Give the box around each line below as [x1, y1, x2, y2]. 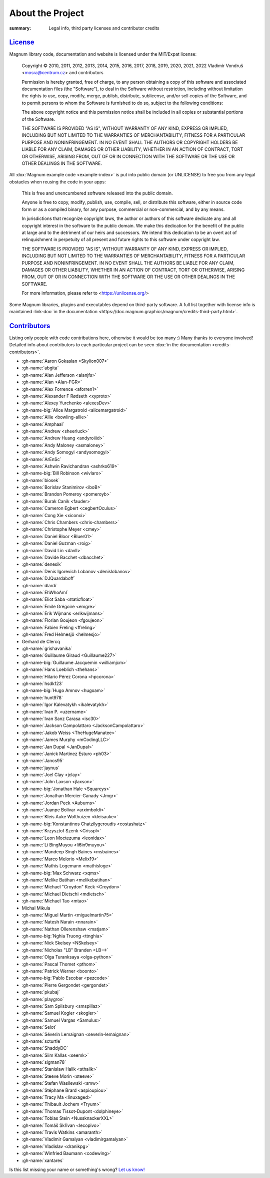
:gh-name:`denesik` [21, 561, 62, 567]
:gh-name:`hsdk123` [21, 680, 63, 686]
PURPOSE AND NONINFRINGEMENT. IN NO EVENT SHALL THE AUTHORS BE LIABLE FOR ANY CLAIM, [21, 260, 235, 266]
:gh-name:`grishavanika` [21, 645, 72, 651]
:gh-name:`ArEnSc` [21, 456, 61, 462]
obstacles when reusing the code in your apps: [9, 178, 106, 185]
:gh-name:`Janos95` [21, 758, 64, 764]
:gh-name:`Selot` [21, 1024, 57, 1030]
